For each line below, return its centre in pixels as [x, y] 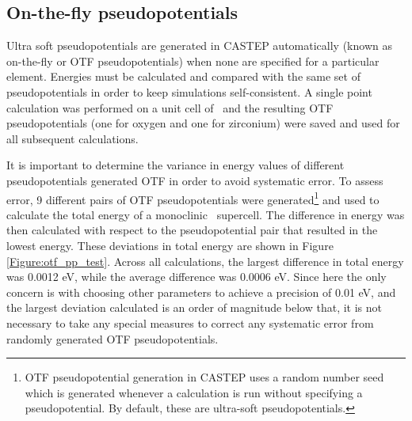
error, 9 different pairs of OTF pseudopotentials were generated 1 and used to [193, 198]
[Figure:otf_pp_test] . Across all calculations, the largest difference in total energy [205, 261]
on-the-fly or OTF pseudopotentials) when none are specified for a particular [193, 61]
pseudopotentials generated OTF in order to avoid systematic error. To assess [195, 180]
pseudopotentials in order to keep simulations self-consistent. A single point [189, 91]
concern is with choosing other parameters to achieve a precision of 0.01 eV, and [201, 292]
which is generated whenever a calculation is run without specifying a [194, 392]
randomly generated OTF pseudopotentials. [113, 338]
